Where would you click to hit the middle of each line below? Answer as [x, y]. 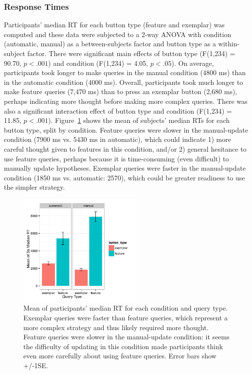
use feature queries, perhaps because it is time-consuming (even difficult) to [117, 158]
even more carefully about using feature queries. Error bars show [120, 356]
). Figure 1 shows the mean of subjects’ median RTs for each [139, 120]
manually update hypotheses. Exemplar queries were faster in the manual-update [125, 168]
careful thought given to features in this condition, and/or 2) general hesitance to [125, 148]
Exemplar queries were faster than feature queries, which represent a [126, 317]
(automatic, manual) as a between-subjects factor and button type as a [110, 44]
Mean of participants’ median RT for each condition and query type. [126, 308]
